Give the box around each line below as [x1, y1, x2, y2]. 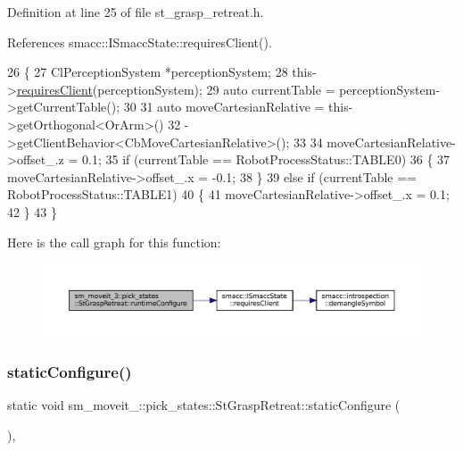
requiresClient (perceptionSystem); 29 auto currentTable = [16, 79, 335, 98]
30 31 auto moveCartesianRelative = [123, 97, 325, 116]
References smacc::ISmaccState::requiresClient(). [7, 32, 272, 51]
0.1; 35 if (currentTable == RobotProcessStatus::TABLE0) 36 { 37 [82, 150, 451, 169]
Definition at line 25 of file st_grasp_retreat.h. [7, 3, 264, 21]
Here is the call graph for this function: [7, 232, 221, 251]
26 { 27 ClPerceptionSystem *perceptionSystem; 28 [7, 63, 288, 81]
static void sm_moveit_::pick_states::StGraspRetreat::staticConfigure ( [7, 396, 401, 414]
